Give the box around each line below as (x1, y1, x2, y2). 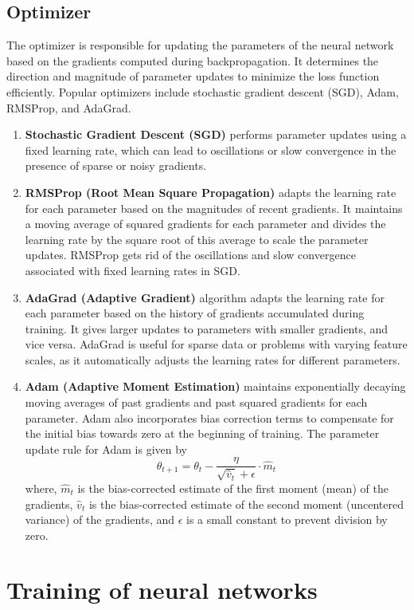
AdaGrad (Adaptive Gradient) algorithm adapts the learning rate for (25, 289, 385, 305)
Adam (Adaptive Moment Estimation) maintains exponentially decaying (25, 378, 406, 395)
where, (25, 479, 57, 496)
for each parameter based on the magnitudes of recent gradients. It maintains (25, 199, 403, 216)
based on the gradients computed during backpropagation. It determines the (6, 52, 379, 69)
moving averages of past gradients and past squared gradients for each (25, 394, 368, 411)
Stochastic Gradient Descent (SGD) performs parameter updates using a (25, 126, 407, 143)
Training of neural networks (6, 573, 318, 606)
